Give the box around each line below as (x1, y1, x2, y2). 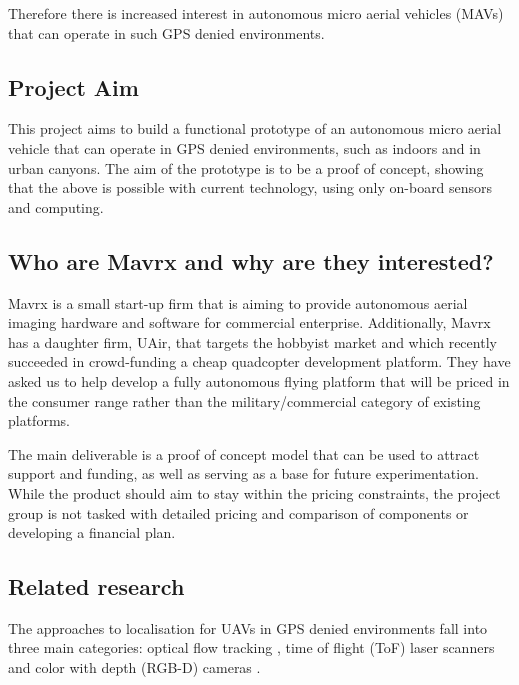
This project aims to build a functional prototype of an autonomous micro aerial (8, 118, 502, 139)
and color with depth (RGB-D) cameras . (8, 657, 261, 678)
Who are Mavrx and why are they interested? (8, 245, 494, 276)
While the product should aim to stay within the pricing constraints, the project (8, 482, 501, 503)
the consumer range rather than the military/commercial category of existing (8, 390, 481, 411)
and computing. (8, 196, 104, 217)
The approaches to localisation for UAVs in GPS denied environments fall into (8, 617, 488, 638)
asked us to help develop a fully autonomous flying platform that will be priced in (8, 370, 510, 391)
